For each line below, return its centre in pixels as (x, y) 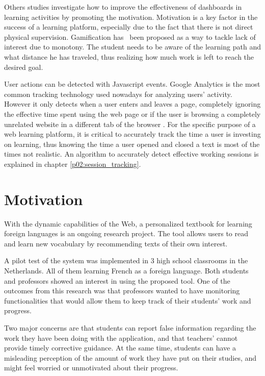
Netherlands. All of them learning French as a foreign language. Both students (126, 270)
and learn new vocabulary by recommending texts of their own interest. (116, 243)
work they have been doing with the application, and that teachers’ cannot (121, 337)
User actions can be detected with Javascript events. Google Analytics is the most (132, 84)
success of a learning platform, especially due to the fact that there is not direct (129, 27)
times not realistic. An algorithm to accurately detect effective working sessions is (131, 154)
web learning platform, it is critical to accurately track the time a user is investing (132, 134)
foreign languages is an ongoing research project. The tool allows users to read (126, 233)
